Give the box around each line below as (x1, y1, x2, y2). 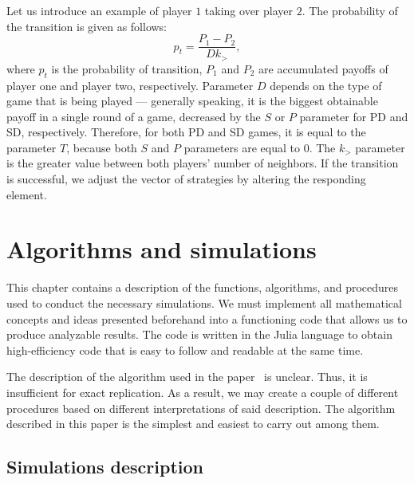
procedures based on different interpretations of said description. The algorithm (6, 399, 396, 416)
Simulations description (6, 454, 203, 479)
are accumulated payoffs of (258, 60, 388, 77)
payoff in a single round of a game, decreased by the (6, 108, 261, 124)
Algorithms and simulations (6, 233, 317, 265)
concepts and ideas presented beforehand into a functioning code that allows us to (6, 310, 408, 327)
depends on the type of (270, 77, 382, 93)
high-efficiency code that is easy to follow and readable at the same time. (6, 341, 364, 358)
